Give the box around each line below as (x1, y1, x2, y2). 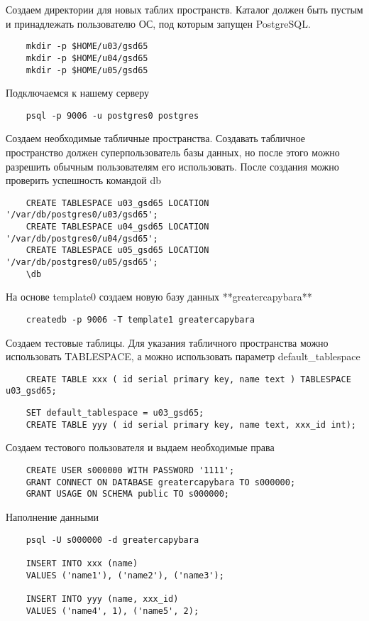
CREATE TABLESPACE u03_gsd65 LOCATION (26, 198, 209, 208)
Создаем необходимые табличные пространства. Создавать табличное (6, 131, 306, 146)
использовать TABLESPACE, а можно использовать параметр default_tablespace (6, 349, 360, 364)
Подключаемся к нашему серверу (6, 85, 150, 100)
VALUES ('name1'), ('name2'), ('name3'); (26, 570, 224, 580)
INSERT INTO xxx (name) (26, 558, 138, 568)
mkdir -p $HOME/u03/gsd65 (26, 41, 148, 52)
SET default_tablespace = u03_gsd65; (26, 408, 204, 418)
